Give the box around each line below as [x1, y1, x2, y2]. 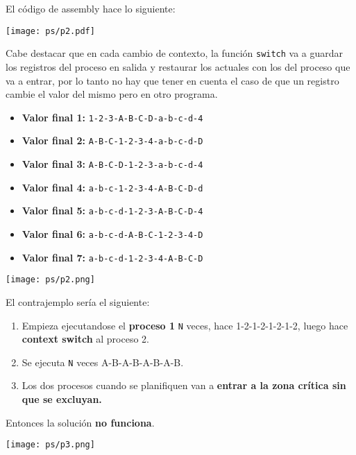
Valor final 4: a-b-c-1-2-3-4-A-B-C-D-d [22, 180, 203, 194]
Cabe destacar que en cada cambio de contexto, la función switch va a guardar [6, 46, 344, 60]
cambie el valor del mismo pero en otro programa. [6, 87, 218, 101]
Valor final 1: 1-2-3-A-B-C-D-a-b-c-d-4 [22, 110, 203, 124]
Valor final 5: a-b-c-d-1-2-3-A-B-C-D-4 [22, 203, 203, 218]
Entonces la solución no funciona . [6, 415, 155, 429]
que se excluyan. [22, 392, 102, 406]
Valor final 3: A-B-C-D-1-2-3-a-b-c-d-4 [22, 157, 203, 171]
